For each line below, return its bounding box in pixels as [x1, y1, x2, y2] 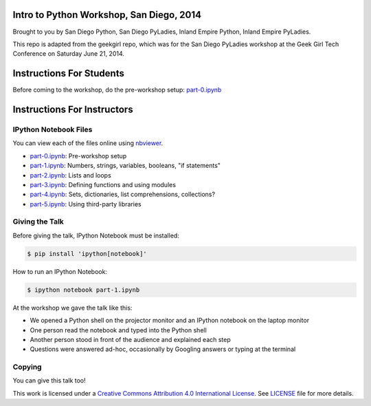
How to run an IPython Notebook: [12, 267, 108, 275]
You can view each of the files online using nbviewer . [12, 139, 164, 147]
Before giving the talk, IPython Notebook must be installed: [12, 231, 180, 239]
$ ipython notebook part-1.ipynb [27, 286, 140, 294]
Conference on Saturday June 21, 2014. [12, 50, 125, 58]
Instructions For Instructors [12, 104, 133, 116]
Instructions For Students [12, 67, 125, 79]
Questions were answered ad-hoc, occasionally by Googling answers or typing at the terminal [30, 345, 296, 354]
